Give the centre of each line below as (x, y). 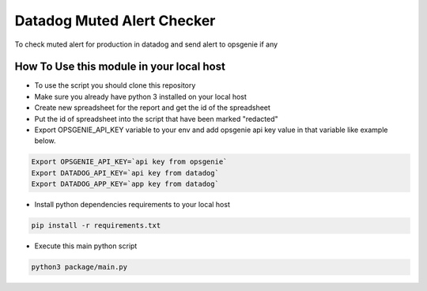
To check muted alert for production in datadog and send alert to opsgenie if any (146, 44)
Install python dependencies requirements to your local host (132, 205)
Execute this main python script (86, 246)
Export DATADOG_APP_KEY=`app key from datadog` (125, 184)
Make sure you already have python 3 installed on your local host (140, 96)
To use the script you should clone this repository (115, 85)
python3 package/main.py (79, 267)
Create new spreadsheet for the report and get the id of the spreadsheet (152, 108)
